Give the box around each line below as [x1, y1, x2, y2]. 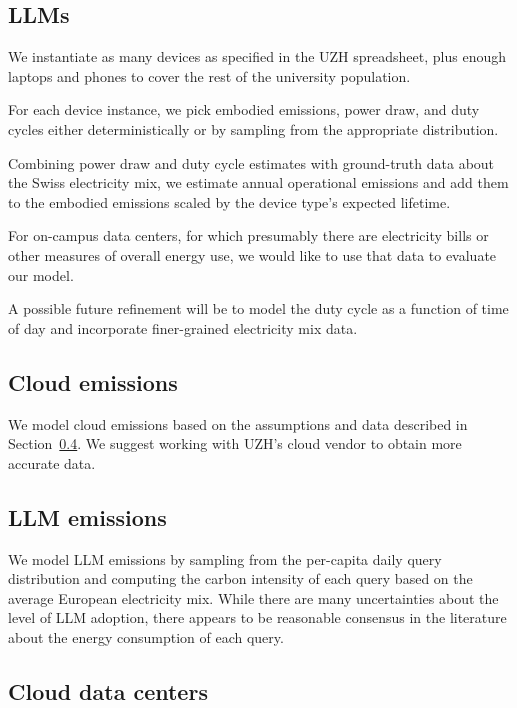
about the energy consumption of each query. [8, 626, 284, 647]
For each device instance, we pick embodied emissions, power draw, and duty [8, 99, 480, 120]
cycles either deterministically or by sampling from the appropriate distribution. [8, 118, 499, 139]
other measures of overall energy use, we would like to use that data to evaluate [8, 244, 497, 265]
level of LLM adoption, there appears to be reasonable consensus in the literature [8, 607, 507, 628]
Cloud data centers [8, 675, 208, 706]
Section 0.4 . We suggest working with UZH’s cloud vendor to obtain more [8, 433, 462, 454]
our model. [8, 264, 74, 285]
